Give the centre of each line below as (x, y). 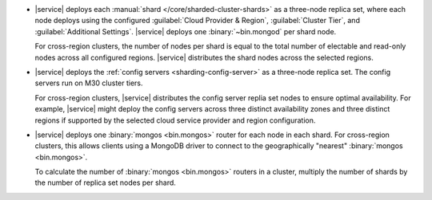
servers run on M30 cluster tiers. (89, 83)
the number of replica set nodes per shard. (105, 182)
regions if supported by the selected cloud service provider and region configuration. (175, 120)
